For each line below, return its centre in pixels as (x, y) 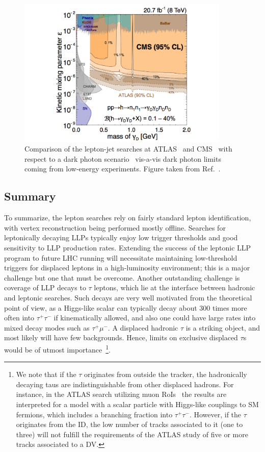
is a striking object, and (223, 327)
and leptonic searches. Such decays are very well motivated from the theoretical (128, 298)
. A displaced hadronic (143, 327)
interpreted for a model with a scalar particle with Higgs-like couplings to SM (137, 404)
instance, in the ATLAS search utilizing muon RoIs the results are (121, 394)
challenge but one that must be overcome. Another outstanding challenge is (122, 277)
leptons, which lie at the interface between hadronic (175, 287)
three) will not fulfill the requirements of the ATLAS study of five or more (132, 434)
